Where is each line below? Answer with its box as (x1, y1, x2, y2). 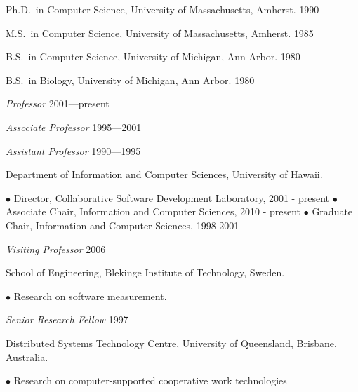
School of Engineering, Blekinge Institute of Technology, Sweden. (6, 265, 285, 280)
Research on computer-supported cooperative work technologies (13, 373, 287, 388)
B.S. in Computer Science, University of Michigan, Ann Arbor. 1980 (6, 49, 300, 64)
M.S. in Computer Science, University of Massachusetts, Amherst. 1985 (6, 25, 314, 40)
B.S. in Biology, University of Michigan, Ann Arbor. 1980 (6, 72, 255, 87)
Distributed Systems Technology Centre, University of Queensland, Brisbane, (6, 335, 337, 350)
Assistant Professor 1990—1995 (6, 143, 141, 158)
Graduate (312, 204, 353, 219)
